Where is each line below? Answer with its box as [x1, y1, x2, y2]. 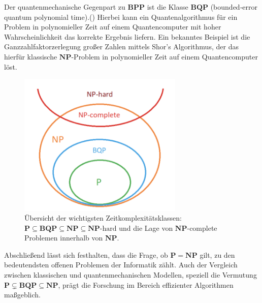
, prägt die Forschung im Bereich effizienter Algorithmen [58, 279, 234, 290]
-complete [187, 222, 217, 233]
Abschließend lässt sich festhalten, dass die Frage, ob [4, 249, 168, 260]
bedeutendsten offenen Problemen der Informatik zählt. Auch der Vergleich [4, 259, 238, 270]
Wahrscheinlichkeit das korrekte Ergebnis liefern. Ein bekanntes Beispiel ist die [4, 31, 250, 42]
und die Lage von [119, 222, 173, 233]
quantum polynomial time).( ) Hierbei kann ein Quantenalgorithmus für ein [4, 11, 238, 22]
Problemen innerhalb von [24, 232, 103, 243]
